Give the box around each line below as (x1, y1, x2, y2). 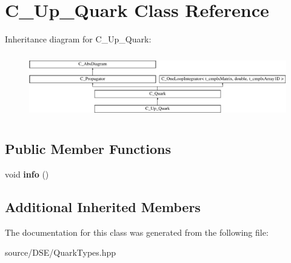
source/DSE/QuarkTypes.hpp (5, 246, 116, 259)
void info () (5, 168, 49, 181)
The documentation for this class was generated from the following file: (5, 225, 269, 238)
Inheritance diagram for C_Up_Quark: (5, 33, 152, 45)
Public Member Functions (5, 139, 171, 158)
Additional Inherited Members (5, 198, 201, 216)
